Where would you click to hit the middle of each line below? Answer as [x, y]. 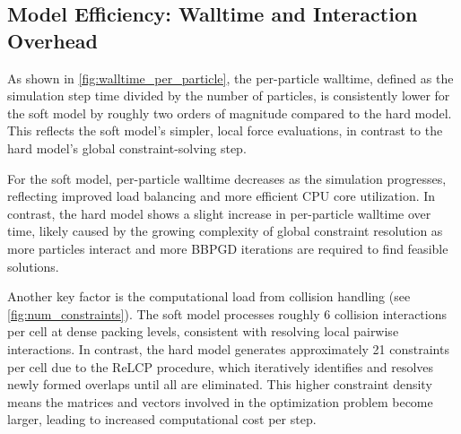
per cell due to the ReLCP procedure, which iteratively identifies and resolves [221, 366]
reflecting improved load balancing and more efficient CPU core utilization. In [222, 196]
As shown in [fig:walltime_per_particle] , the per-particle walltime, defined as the [230, 78]
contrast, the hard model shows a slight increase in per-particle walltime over [219, 213]
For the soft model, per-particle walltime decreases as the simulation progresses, [227, 178]
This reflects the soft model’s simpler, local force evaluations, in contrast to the [225, 130]
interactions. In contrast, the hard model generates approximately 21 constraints [228, 348]
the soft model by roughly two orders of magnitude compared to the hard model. [230, 113]
